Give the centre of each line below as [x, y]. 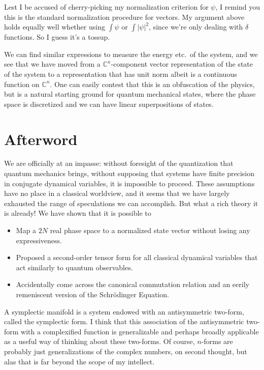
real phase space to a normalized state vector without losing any [150, 230]
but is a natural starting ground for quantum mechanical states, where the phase [130, 94]
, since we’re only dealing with [196, 27]
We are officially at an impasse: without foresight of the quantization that [119, 163]
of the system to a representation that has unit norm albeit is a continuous [121, 74]
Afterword [41, 139]
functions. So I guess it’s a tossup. [57, 37]
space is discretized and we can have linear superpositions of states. [109, 104]
